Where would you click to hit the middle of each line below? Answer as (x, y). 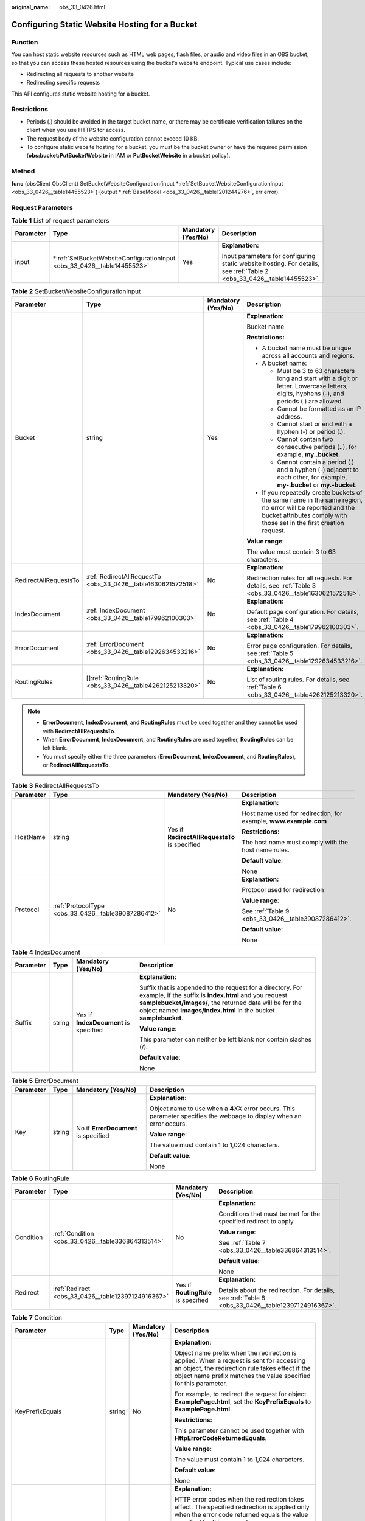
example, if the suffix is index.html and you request (213, 995)
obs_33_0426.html (82, 7)
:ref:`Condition (73, 1234)
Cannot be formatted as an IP (319, 409)
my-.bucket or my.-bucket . (317, 485)
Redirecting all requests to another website (80, 74)
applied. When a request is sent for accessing (240, 1361)
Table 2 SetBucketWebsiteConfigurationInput (76, 291)
